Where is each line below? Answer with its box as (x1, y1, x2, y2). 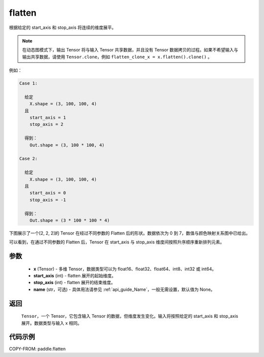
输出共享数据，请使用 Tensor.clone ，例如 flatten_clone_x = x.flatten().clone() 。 (22, 54, 212, 60)
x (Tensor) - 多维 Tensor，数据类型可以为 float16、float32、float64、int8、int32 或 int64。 (33, 266, 217, 272)
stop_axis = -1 (29, 197, 66, 203)
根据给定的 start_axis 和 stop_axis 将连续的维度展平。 (9, 24, 116, 30)
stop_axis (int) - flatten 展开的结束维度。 (33, 280, 116, 286)
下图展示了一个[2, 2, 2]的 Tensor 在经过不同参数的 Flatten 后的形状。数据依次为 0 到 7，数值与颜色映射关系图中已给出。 (9, 230, 250, 236)
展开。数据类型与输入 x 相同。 (21, 320, 82, 326)
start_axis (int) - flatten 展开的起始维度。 (33, 273, 116, 279)
